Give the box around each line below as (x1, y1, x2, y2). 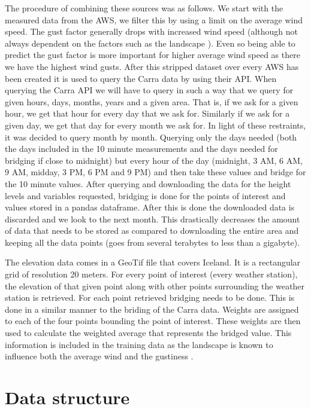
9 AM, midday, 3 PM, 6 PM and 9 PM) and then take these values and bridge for (5, 166, 306, 178)
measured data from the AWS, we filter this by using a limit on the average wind (5, 13, 303, 26)
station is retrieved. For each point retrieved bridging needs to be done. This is (5, 291, 295, 304)
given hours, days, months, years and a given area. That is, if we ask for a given (5, 95, 298, 108)
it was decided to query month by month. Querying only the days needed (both (5, 130, 297, 143)
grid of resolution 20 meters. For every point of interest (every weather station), (5, 268, 298, 280)
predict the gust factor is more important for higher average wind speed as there (5, 48, 300, 61)
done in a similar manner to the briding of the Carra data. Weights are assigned (5, 303, 299, 315)
